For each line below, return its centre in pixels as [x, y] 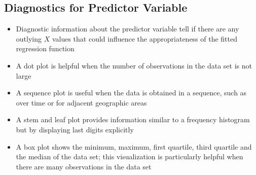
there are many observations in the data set [84, 166]
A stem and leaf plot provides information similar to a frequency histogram [133, 119]
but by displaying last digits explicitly [75, 129]
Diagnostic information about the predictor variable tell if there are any [127, 29]
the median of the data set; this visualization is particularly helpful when [130, 156]
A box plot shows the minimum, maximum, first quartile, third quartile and [134, 146]
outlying [29, 38]
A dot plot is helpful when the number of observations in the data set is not [134, 65]
